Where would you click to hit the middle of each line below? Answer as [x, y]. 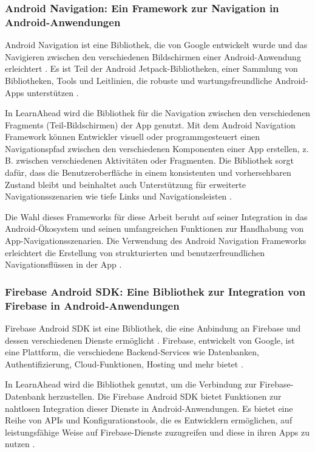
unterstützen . [53, 92]
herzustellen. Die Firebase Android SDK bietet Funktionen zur [165, 396]
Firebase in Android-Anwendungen [92, 305]
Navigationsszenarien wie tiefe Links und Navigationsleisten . [118, 196]
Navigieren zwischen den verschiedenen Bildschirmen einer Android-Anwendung [153, 56]
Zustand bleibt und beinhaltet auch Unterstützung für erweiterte [126, 184]
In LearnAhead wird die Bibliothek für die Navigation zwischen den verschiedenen [158, 113]
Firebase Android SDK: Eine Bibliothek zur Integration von [155, 291]
